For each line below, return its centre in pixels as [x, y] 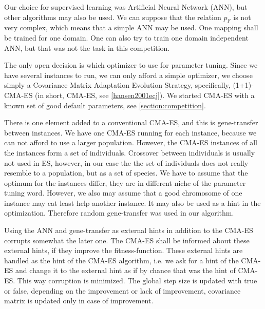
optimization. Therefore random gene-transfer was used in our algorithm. [119, 213]
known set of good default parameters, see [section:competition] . [105, 105]
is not [242, 17]
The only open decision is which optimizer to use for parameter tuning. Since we [131, 65]
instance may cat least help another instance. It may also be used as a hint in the [132, 202]
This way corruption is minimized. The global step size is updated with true [137, 281]
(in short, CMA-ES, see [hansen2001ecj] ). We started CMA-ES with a [145, 95]
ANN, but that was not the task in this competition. [87, 47]
